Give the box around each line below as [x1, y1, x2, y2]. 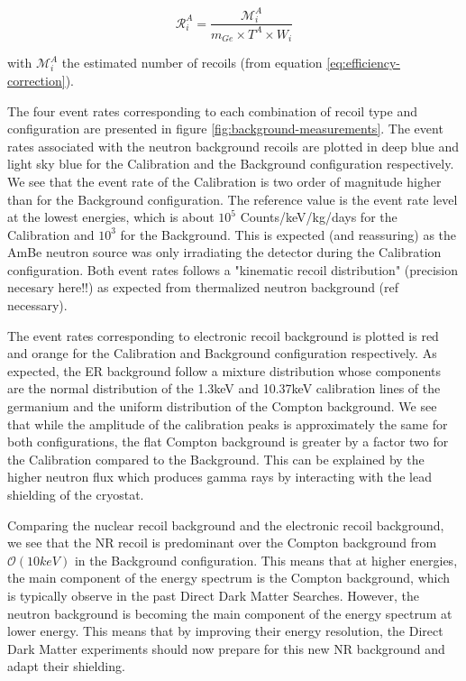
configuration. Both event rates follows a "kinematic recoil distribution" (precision [7, 260, 459, 279]
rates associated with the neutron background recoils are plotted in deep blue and [7, 136, 460, 155]
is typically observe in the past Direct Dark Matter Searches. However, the [7, 585, 420, 604]
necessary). [7, 296, 68, 315]
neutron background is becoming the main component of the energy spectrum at [7, 603, 452, 622]
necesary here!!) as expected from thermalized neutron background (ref [7, 278, 399, 297]
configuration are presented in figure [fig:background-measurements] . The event [7, 119, 443, 138]
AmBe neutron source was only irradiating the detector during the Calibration [7, 243, 442, 262]
